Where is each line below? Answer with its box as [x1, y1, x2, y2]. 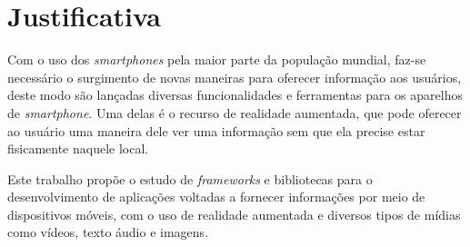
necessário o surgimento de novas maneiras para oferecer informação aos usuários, [7, 67, 462, 86]
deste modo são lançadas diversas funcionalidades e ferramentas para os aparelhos [7, 85, 463, 104]
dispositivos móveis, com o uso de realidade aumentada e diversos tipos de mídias [7, 204, 461, 223]
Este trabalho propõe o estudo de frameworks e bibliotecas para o [7, 169, 373, 188]
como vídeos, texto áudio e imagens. [7, 222, 209, 242]
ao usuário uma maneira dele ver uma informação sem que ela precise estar [7, 121, 425, 140]
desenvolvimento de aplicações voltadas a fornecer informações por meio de [7, 187, 425, 206]
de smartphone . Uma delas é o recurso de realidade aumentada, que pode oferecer [7, 103, 462, 122]
